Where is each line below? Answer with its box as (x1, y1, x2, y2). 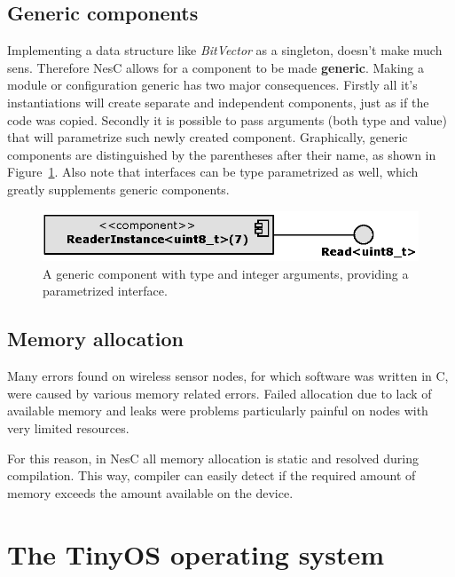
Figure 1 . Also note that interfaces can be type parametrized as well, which (7, 162, 419, 181)
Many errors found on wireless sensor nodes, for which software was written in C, (7, 367, 449, 385)
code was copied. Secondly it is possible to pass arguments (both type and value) (7, 110, 448, 129)
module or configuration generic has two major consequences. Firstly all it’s (7, 75, 418, 94)
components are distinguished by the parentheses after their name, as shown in (7, 145, 436, 163)
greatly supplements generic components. (7, 179, 230, 198)
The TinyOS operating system (7, 535, 385, 572)
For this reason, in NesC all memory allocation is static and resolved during (7, 448, 420, 467)
